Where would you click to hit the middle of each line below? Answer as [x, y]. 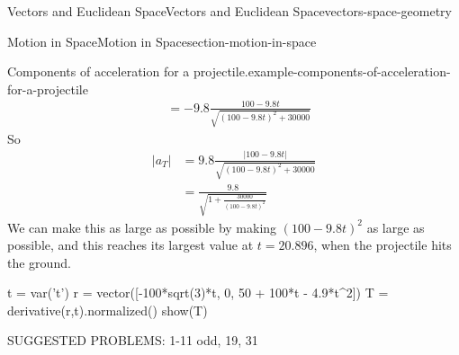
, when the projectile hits [382, 245]
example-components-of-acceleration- [349, 71]
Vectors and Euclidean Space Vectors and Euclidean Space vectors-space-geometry [229, 11]
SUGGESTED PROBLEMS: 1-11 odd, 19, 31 [133, 340]
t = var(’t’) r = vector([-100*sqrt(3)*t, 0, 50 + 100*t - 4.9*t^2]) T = [198, 293]
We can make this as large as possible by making [142, 227]
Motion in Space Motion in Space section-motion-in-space [162, 41]
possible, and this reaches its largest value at [130, 245]
